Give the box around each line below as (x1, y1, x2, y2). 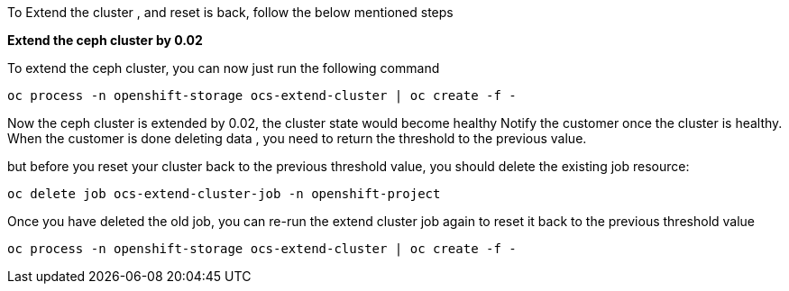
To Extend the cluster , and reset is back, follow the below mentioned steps (7, 5, 454, 20)
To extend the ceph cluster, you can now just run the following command (7, 60, 440, 76)
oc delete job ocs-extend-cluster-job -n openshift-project (7, 186, 441, 201)
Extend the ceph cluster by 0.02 (7, 32, 203, 48)
